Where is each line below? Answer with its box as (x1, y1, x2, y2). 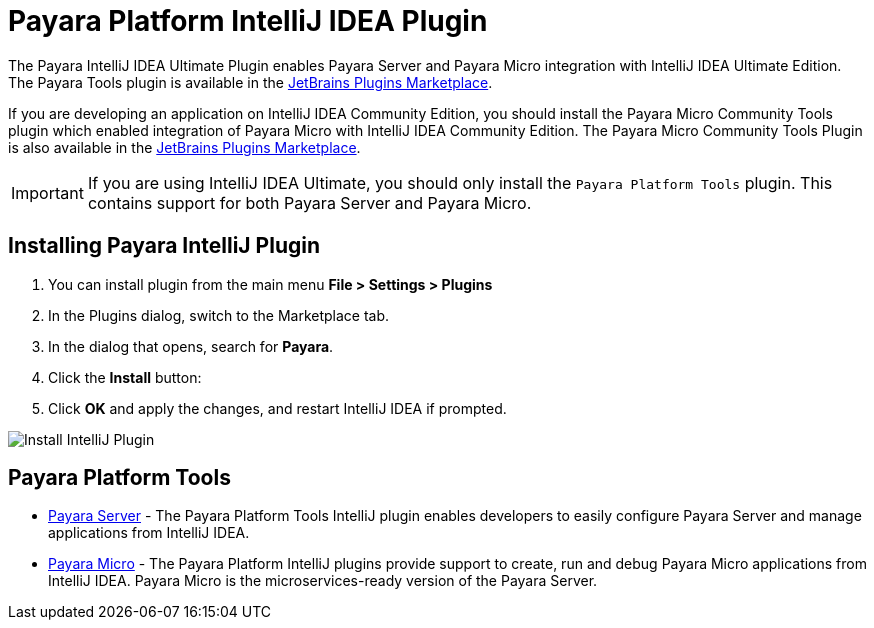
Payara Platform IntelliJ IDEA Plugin (8, 4, 488, 38)
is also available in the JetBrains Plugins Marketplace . (8, 138, 361, 156)
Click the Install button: (48, 368, 202, 386)
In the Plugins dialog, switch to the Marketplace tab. (48, 306, 390, 324)
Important (11, 182, 84, 203)
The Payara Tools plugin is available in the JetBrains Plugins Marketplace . (8, 73, 493, 91)
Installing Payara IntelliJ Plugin (8, 233, 321, 259)
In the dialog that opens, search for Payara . (48, 337, 334, 355)
